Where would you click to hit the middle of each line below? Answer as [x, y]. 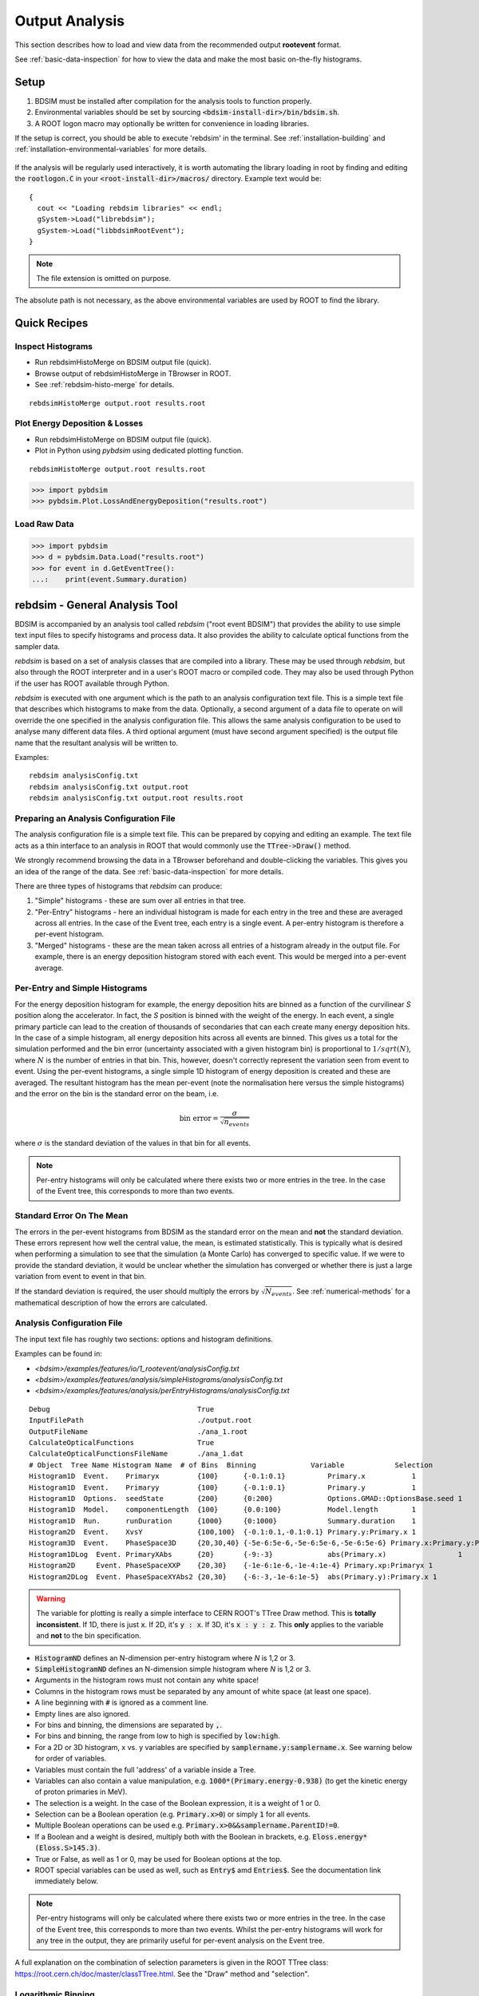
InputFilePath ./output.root [141, 1420]
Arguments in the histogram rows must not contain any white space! [147, 1680]
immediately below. [67, 1881]
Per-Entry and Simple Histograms [81, 988]
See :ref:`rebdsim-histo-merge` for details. [105, 385]
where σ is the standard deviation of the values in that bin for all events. [133, 1143]
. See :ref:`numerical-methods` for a [351, 1291]
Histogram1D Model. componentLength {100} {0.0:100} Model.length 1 [223, 1510]
